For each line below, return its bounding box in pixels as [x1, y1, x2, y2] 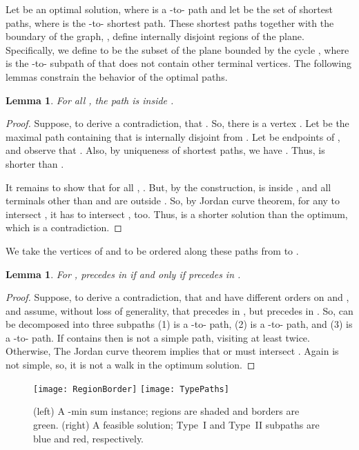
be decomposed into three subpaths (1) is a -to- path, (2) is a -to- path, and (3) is [6, 317, 353, 331]
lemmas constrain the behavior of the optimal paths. [6, 69, 228, 84]
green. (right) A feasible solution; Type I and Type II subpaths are [33, 417, 320, 431]
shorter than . [6, 156, 64, 170]
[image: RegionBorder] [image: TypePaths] [33, 384, 229, 394]
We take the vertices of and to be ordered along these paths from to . [6, 243, 299, 257]
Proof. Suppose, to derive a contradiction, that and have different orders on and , [6, 290, 349, 304]
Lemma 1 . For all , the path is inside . [6, 92, 174, 107]
